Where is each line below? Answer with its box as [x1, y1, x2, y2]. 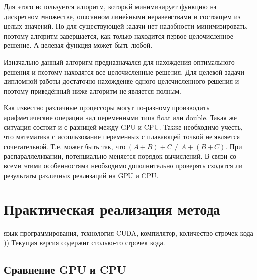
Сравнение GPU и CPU [4, 261, 126, 277]
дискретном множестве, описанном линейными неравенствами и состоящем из [4, 11, 241, 21]
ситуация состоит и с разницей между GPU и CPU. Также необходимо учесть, [4, 121, 243, 132]
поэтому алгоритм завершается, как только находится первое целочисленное [4, 30, 233, 40]
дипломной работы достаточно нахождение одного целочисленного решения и [4, 76, 239, 86]
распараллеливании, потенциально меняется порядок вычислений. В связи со [4, 151, 237, 161]
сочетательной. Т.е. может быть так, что [4, 141, 126, 151]
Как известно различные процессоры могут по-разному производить [4, 102, 210, 113]
